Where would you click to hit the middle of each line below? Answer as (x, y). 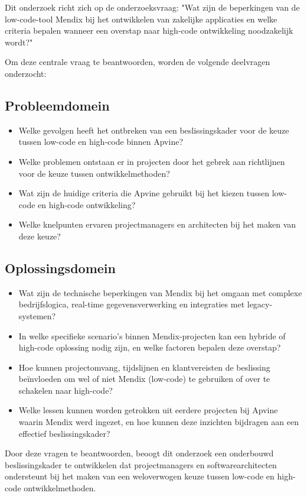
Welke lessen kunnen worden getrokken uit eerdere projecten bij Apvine (148, 410)
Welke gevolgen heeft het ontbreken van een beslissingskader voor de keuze (154, 130)
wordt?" (19, 42)
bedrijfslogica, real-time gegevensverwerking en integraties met (132, 304)
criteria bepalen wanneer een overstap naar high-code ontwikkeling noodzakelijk (149, 30)
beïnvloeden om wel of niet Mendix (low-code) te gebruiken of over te (144, 379)
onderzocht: (26, 73)
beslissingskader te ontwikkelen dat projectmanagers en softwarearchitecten (141, 464)
